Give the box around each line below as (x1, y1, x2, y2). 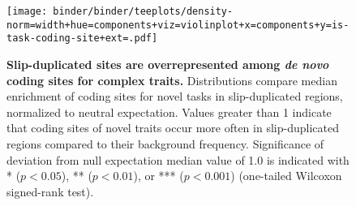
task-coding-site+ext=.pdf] (6, 32, 158, 45)
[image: (6, 6, 48, 17)
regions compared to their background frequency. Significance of (6, 135, 324, 152)
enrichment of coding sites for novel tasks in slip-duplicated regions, (6, 88, 343, 105)
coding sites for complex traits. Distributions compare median (6, 71, 337, 88)
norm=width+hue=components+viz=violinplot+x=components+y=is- (6, 19, 350, 31)
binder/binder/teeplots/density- (53, 6, 234, 17)
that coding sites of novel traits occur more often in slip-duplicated (6, 119, 339, 136)
